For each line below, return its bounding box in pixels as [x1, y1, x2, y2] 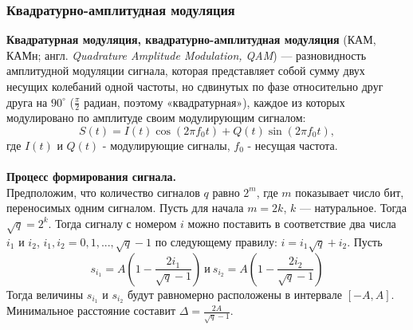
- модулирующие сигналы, [102, 137, 230, 154]
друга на [6, 93, 48, 110]
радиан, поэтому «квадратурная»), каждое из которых [84, 93, 345, 110]
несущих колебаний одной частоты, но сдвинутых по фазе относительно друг [6, 78, 383, 94]
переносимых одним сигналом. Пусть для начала [6, 199, 244, 216]
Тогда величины [6, 285, 84, 302]
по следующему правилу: [155, 233, 277, 249]
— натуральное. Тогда [299, 199, 407, 216]
